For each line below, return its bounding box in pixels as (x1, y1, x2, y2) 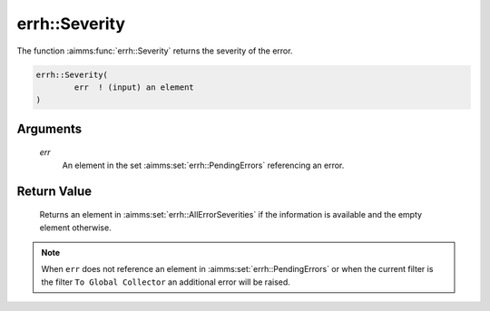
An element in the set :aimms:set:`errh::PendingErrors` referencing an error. (62, 160, 345, 170)
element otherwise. (39, 222, 113, 233)
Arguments (16, 121, 83, 136)
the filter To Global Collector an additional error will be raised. (41, 277, 290, 287)
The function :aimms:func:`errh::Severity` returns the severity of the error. (16, 45, 293, 56)
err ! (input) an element (73, 82, 194, 92)
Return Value (16, 183, 93, 199)
